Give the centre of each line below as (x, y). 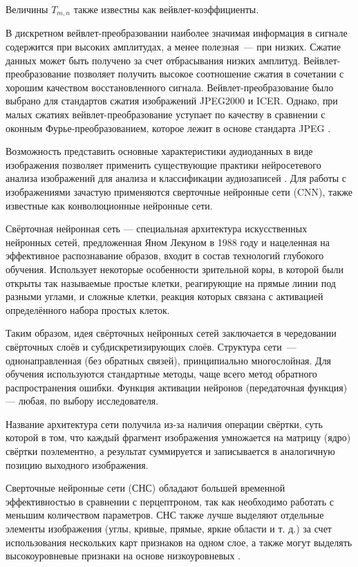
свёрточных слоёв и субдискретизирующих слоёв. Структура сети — (151, 346)
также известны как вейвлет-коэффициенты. (166, 9)
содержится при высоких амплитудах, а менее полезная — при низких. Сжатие (173, 47)
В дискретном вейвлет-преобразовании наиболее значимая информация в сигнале (177, 33)
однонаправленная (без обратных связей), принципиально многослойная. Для (169, 360)
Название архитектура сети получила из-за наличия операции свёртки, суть (164, 424)
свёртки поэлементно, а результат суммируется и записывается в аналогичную (170, 451)
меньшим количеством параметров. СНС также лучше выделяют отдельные (165, 515)
